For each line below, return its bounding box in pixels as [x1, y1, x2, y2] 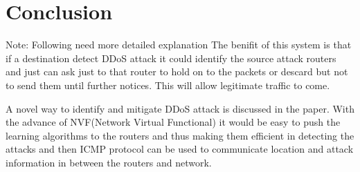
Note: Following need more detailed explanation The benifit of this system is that [6, 37, 352, 52]
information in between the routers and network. [6, 155, 212, 169]
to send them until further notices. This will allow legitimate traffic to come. [6, 77, 330, 92]
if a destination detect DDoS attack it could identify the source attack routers [6, 50, 336, 65]
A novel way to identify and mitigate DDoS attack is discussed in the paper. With [6, 101, 354, 115]
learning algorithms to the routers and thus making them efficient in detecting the [6, 128, 354, 142]
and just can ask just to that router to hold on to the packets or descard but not [6, 64, 348, 79]
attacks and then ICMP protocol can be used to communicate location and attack [6, 142, 354, 156]
